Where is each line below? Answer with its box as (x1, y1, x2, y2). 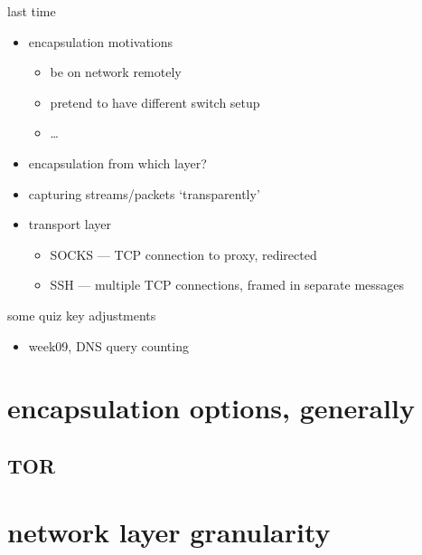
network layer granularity (7, 513, 331, 550)
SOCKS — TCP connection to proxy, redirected (50, 244, 317, 263)
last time (7, 2, 56, 20)
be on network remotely (50, 62, 182, 81)
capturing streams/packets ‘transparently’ (28, 184, 260, 203)
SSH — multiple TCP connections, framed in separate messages (50, 275, 405, 294)
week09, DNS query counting (28, 336, 189, 355)
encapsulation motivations (28, 32, 173, 51)
